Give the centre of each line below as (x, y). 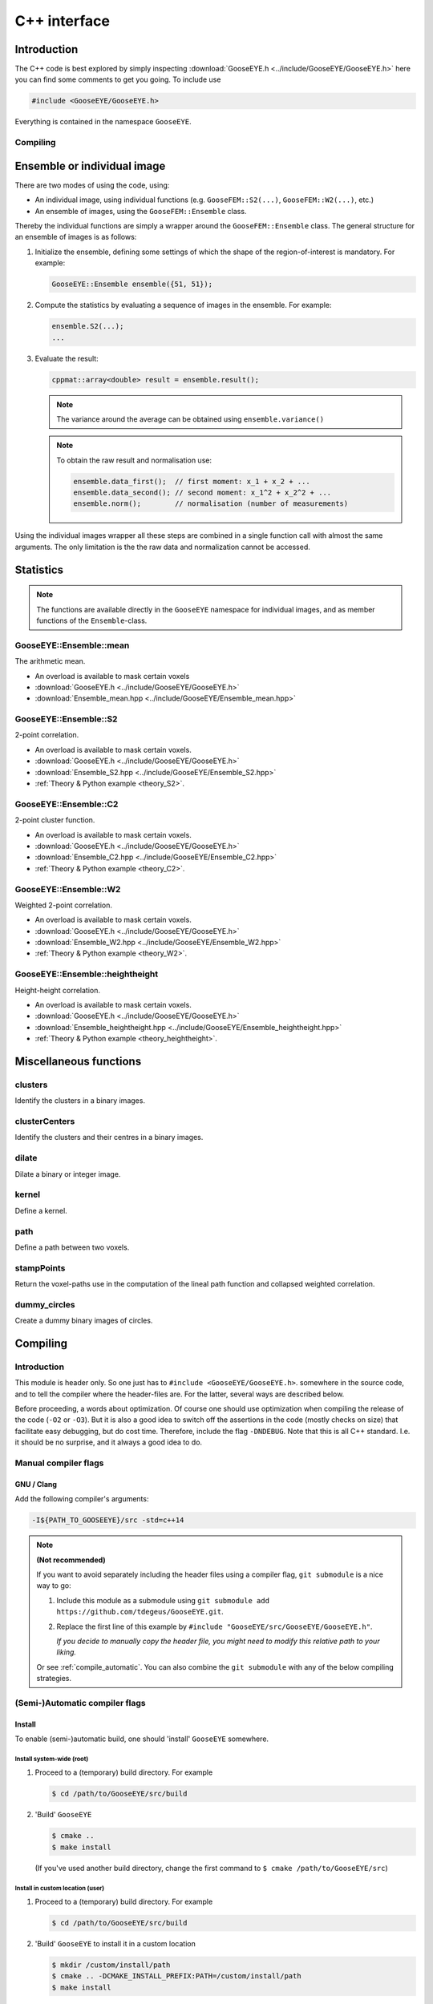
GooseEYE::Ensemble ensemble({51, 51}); (132, 284)
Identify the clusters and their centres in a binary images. (109, 1137)
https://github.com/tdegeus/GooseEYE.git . (140, 1612)
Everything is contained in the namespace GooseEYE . (103, 122)
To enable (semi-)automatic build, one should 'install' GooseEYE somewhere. (142, 1739)
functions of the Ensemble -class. (92, 620)
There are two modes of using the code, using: (92, 185)
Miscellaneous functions (78, 1061)
